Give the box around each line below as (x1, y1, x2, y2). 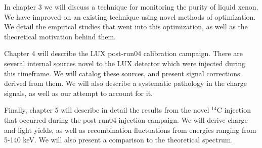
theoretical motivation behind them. (4, 31, 116, 41)
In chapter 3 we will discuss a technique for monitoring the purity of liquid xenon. (4, 2, 258, 12)
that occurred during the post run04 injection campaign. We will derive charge (4, 114, 248, 125)
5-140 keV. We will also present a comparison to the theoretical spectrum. (4, 134, 233, 145)
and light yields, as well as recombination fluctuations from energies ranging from (4, 124, 256, 135)
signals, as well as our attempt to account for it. (4, 87, 153, 98)
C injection (216, 105, 251, 115)
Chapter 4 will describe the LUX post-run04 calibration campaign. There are (4, 48, 243, 59)
